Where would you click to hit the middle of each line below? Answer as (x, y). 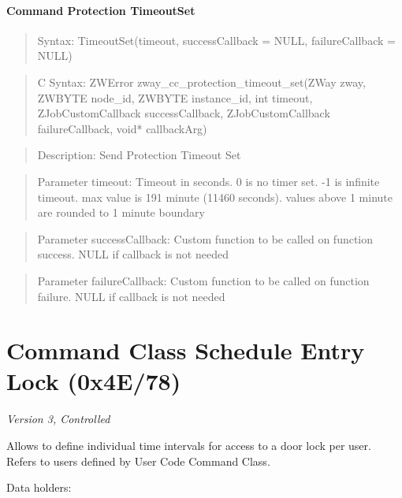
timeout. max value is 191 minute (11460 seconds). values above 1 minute (215, 197)
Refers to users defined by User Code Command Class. (138, 461)
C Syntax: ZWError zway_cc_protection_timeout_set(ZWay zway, (201, 82)
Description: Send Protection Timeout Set (139, 155)
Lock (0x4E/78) (94, 381)
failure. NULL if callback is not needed (131, 296)
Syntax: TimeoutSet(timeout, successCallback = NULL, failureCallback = (216, 40)
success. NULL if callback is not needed (133, 254)
